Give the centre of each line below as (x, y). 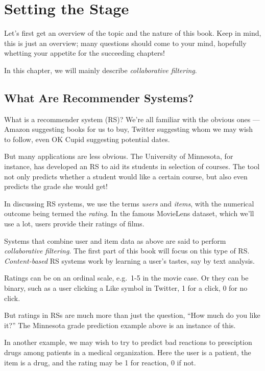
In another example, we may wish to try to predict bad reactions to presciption (128, 342)
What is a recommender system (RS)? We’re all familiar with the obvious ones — (132, 119)
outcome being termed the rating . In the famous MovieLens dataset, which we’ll (129, 213)
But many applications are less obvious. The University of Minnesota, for (119, 156)
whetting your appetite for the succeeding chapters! (85, 53)
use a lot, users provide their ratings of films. (74, 224)
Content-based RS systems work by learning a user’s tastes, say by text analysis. (130, 260)
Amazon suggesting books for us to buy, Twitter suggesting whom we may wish (129, 129)
